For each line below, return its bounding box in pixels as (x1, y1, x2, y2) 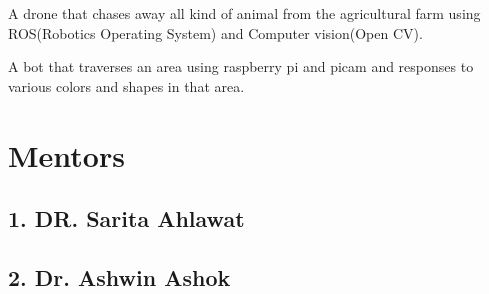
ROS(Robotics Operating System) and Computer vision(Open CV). (8, 22, 423, 43)
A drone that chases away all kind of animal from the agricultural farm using (8, 3, 481, 23)
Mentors (8, 134, 125, 175)
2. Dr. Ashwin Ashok (8, 261, 231, 292)
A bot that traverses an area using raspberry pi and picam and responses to (8, 56, 474, 77)
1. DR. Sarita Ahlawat (8, 203, 245, 234)
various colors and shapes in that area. (8, 75, 245, 96)
